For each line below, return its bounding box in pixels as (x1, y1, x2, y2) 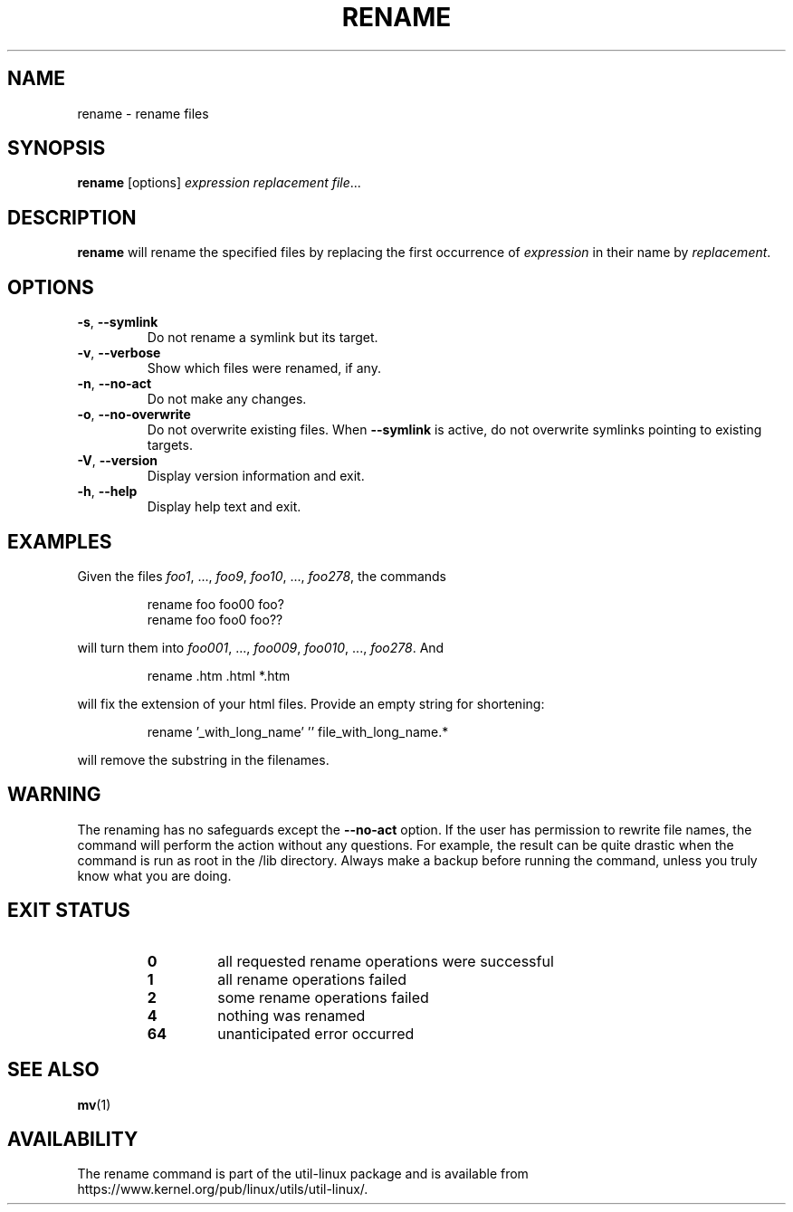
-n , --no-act (77, 376, 152, 392)
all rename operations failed (217, 969, 407, 988)
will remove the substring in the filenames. (77, 751, 330, 768)
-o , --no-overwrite (77, 406, 191, 423)
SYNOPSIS (7, 137, 106, 160)
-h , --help (77, 483, 138, 500)
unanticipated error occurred (217, 1024, 415, 1043)
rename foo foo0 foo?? (147, 611, 283, 627)
